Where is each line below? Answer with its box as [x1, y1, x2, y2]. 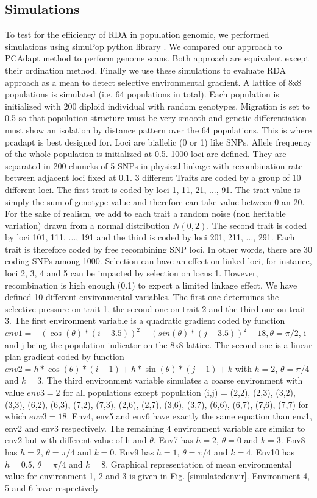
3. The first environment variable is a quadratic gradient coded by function [5, 314, 285, 327]
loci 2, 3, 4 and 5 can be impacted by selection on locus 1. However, [5, 267, 258, 279]
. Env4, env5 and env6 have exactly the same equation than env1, [66, 410, 312, 423]
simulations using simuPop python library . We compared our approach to [5, 40, 282, 52]
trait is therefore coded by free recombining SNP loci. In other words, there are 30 [5, 242, 312, 255]
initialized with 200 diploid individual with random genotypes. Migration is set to [5, 99, 310, 112]
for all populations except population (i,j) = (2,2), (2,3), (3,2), [63, 386, 296, 399]
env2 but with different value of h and [5, 433, 147, 446]
